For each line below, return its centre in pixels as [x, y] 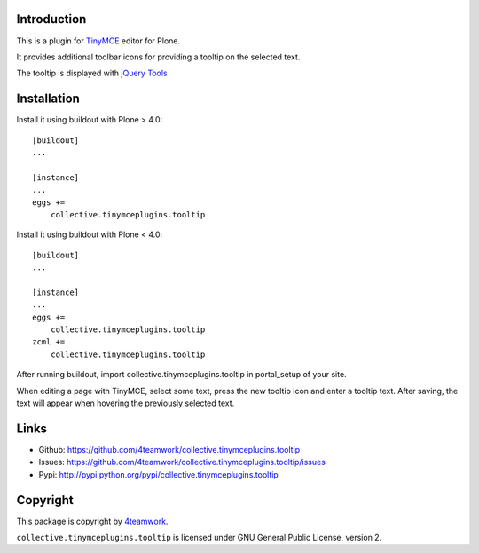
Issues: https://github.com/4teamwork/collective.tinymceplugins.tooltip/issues [182, 462]
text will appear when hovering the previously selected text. [126, 403]
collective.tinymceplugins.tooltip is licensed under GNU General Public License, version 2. [199, 537]
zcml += [49, 342]
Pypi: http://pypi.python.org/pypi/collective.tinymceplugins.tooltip [158, 474]
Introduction [51, 19]
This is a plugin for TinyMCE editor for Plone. [98, 41]
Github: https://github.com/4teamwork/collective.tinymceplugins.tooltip [169, 449]
